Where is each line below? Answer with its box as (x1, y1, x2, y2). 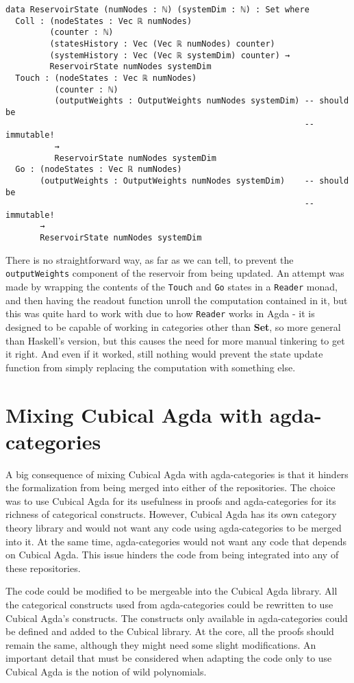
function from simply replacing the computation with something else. (5, 360, 296, 374)
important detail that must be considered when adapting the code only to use (5, 651, 332, 665)
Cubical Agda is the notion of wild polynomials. (5, 664, 207, 678)
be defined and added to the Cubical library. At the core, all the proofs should (5, 624, 334, 638)
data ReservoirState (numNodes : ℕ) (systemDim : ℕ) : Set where (5, 5, 309, 14)
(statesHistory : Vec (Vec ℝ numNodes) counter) (49, 38, 275, 49)
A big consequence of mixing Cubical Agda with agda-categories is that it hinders (5, 467, 349, 481)
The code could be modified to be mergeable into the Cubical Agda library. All (5, 584, 338, 598)
